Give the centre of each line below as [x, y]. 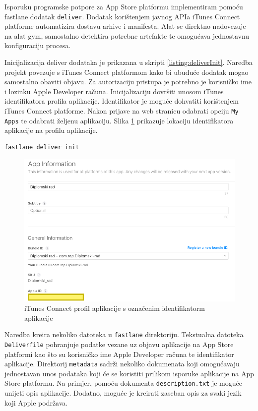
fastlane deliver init [42, 147]
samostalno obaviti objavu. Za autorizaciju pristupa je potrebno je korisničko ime [128, 82]
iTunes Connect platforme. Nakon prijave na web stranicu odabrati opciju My [122, 111]
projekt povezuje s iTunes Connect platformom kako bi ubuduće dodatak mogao [127, 72]
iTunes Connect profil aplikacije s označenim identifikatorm [115, 308]
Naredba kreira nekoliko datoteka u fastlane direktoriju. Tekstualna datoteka [124, 334]
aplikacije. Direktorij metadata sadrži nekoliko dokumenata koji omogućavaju [122, 364]
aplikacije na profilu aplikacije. [51, 130]
